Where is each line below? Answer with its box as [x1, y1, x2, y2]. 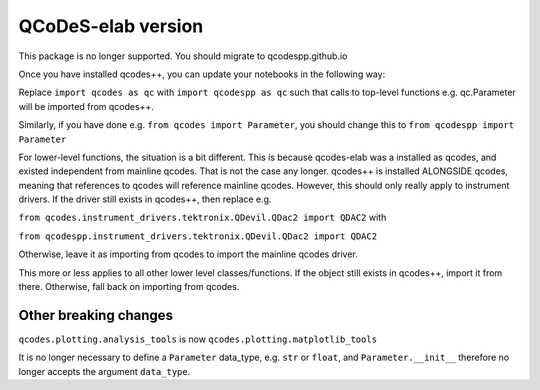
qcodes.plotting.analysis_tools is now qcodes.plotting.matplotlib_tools [18, 333, 378, 345]
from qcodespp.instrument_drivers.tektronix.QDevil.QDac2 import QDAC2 [18, 230, 378, 242]
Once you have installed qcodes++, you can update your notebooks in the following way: [18, 68, 386, 80]
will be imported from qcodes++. [18, 100, 154, 112]
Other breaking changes [18, 306, 174, 324]
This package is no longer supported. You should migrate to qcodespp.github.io [18, 50, 348, 62]
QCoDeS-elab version [18, 15, 204, 37]
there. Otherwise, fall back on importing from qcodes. [18, 281, 240, 293]
